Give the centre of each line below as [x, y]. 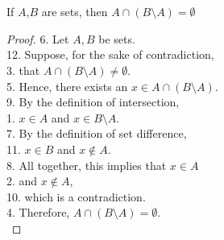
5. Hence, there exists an [67, 86]
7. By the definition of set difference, [97, 133]
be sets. [117, 38]
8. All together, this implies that [87, 165]
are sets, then [75, 12]
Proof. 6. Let [38, 38]
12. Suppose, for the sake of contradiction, [110, 54]
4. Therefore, [38, 212]
